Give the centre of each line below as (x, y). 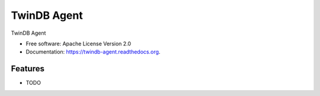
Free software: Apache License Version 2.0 (79, 44)
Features (28, 69)
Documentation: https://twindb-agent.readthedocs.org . (93, 52)
